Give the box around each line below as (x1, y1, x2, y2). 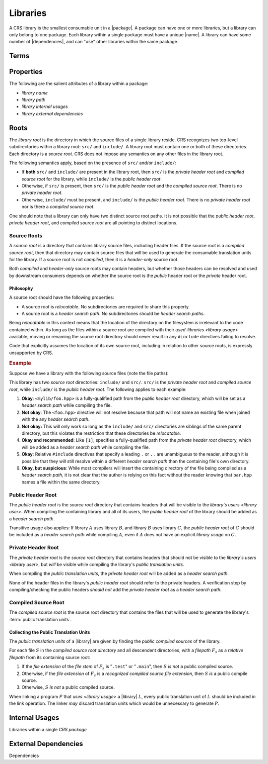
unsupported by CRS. (9, 350, 53, 356)
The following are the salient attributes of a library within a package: (9, 81, 148, 87)
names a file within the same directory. (21, 479, 101, 485)
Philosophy (9, 285, 33, 291)
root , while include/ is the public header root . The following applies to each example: (9, 386, 187, 392)
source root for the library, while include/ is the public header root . (21, 176, 162, 182)
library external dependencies (21, 110, 83, 116)
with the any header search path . (21, 416, 90, 422)
